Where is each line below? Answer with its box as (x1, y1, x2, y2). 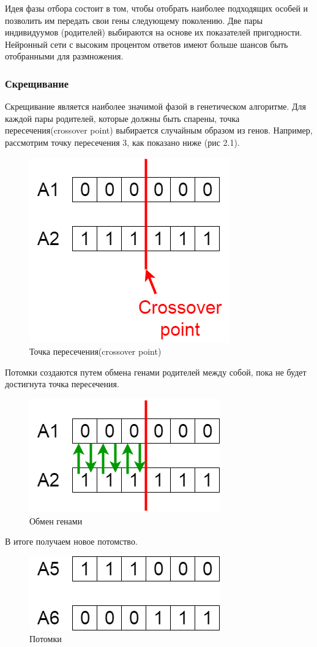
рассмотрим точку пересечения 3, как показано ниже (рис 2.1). (5, 135, 240, 148)
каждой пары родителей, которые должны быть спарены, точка (5, 112, 240, 124)
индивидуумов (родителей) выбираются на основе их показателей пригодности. (5, 26, 302, 39)
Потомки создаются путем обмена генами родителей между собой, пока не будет (5, 365, 307, 378)
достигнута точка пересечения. (5, 377, 119, 390)
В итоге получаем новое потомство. (5, 535, 138, 548)
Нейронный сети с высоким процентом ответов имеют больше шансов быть (5, 37, 288, 50)
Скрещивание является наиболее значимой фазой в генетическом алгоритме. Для (5, 100, 307, 113)
